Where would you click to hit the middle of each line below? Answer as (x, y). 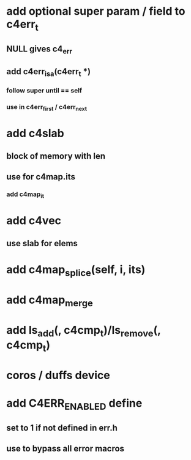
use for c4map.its (41, 177)
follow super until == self (44, 90)
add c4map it (25, 195)
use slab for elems (42, 243)
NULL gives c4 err (39, 50)
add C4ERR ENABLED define (74, 404)
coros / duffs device (58, 375)
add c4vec (34, 221)
